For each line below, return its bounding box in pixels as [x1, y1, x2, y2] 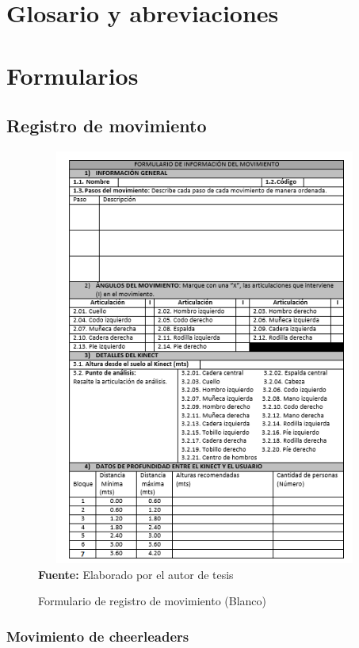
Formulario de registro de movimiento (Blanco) [38, 593, 267, 609]
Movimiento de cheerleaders [6, 626, 189, 646]
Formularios [6, 59, 139, 91]
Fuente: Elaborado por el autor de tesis [38, 566, 234, 582]
